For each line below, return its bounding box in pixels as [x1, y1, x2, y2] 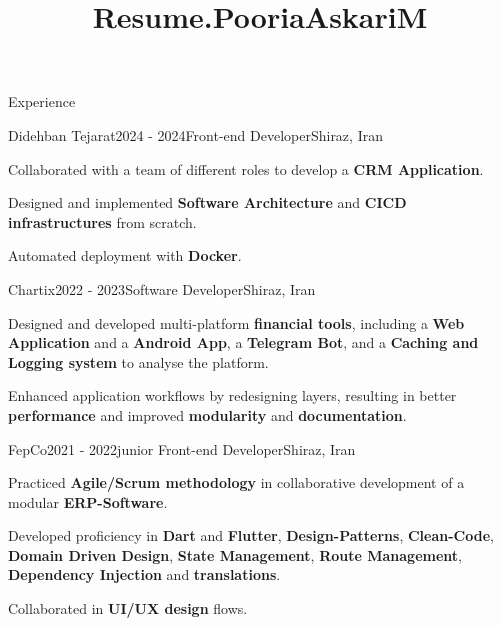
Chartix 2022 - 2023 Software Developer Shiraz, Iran [8, 278, 316, 299]
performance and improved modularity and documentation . [8, 404, 407, 425]
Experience [8, 91, 76, 112]
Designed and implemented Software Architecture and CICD [8, 192, 407, 213]
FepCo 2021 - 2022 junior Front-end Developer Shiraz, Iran [8, 438, 356, 459]
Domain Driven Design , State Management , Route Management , [8, 544, 462, 565]
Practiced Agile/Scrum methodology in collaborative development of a [8, 472, 465, 493]
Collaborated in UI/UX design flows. [8, 598, 248, 619]
